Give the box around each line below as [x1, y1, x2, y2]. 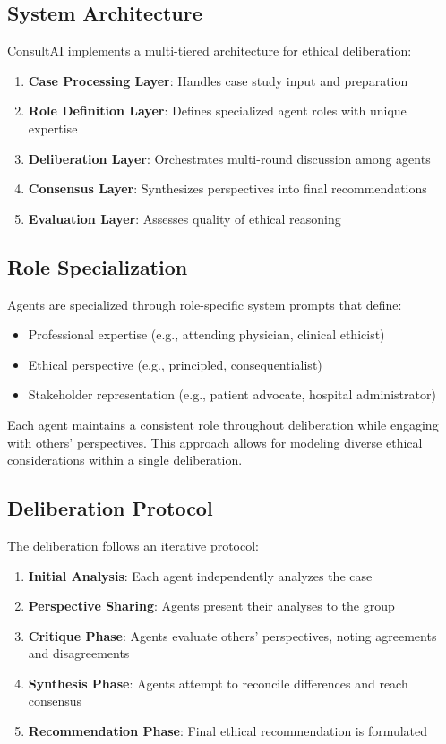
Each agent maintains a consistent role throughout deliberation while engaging [7, 415, 439, 433]
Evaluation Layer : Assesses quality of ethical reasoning [28, 209, 341, 227]
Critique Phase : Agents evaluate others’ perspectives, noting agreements [28, 626, 437, 645]
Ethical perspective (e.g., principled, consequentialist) [28, 355, 322, 373]
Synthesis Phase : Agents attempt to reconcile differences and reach [28, 673, 408, 692]
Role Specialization [7, 252, 188, 280]
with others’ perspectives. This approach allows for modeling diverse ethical [7, 432, 423, 451]
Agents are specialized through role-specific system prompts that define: [7, 295, 402, 313]
